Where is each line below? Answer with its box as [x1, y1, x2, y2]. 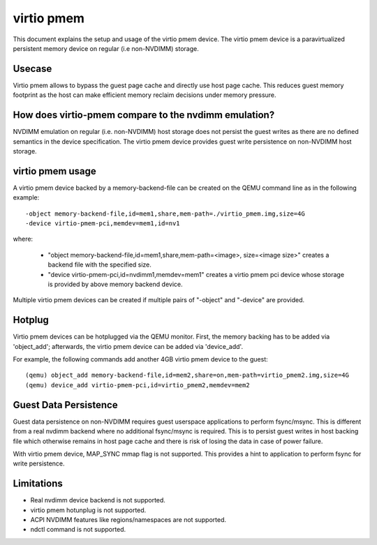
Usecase [13, 63, 52, 75]
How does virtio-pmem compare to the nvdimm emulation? [13, 109, 275, 121]
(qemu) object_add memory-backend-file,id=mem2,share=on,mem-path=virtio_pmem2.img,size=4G [25, 371, 349, 380]
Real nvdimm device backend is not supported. [30, 496, 165, 505]
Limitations [13, 478, 63, 490]
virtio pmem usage [13, 165, 97, 177]
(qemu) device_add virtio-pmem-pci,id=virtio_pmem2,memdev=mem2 [25, 381, 251, 389]
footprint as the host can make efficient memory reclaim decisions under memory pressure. [13, 91, 276, 99]
